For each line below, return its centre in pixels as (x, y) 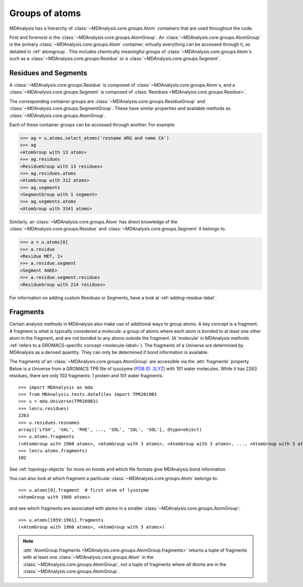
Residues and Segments (48, 73)
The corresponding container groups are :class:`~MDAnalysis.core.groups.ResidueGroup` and (107, 101)
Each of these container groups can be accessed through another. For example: (92, 125)
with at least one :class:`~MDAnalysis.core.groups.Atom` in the (88, 557)
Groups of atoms (45, 13)
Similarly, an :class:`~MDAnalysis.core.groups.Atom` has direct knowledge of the (93, 221)
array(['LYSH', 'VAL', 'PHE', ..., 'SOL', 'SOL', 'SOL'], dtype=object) (110, 429)
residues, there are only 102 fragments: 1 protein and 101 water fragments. (86, 376)
